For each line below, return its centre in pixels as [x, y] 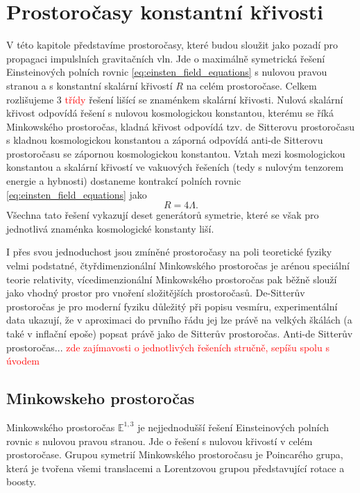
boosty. [22, 482]
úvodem [23, 361]
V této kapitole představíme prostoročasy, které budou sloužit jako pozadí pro [172, 45]
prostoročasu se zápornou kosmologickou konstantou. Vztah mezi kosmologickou [176, 153]
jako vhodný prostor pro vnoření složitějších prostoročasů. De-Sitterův [156, 293]
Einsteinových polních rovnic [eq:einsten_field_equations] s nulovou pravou [167, 72]
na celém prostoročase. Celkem [251, 85]
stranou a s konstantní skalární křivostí [89, 85]
